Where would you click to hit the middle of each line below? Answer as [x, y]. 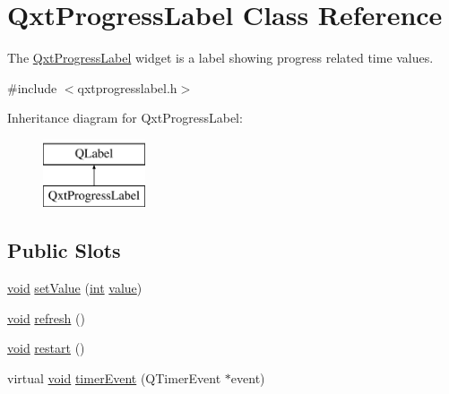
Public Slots [64, 250]
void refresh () [46, 317]
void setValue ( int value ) [75, 288]
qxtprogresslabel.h [127, 87]
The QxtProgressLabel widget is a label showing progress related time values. [220, 58]
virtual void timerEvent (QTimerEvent [114, 378]
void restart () [46, 348]
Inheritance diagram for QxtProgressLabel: [125, 118]
